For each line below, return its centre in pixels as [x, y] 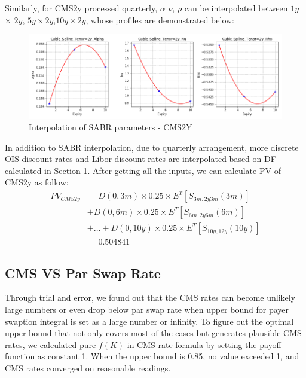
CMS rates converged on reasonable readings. [88, 368]
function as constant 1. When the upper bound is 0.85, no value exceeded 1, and [152, 356]
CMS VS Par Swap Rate [83, 272]
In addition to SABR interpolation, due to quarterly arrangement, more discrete [152, 147]
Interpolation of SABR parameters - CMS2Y [111, 127]
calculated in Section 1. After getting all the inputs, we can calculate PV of [143, 170]
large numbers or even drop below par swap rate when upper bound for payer [147, 309]
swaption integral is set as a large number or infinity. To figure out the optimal [149, 321]
